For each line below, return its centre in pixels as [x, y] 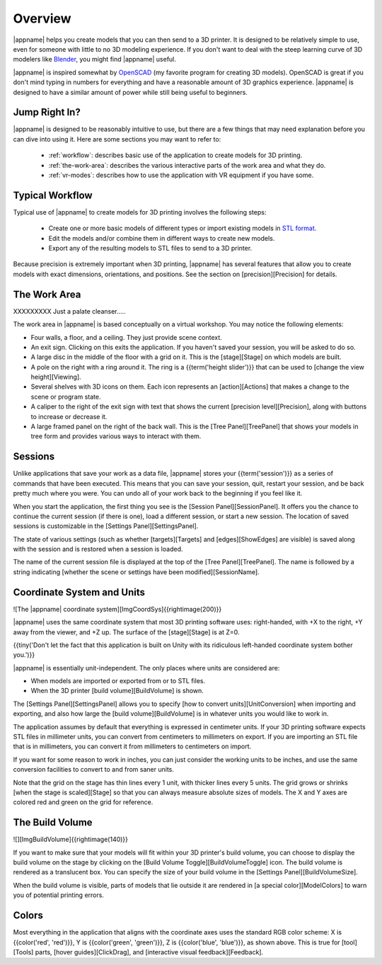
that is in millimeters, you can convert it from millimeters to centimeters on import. [132, 746]
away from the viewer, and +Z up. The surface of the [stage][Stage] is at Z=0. [126, 632]
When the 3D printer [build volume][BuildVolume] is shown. [117, 691]
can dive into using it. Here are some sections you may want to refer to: [117, 139]
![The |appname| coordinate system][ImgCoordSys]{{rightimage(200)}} [117, 609]
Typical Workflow [53, 195]
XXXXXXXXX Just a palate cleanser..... [70, 311]
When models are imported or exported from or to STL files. [118, 681]
